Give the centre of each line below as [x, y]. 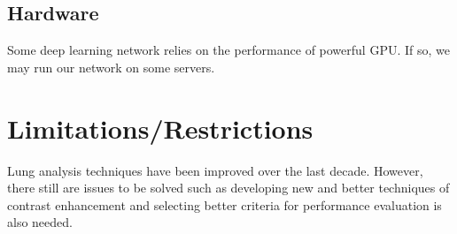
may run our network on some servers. [111, 67]
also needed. [40, 222]
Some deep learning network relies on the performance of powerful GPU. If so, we [228, 50]
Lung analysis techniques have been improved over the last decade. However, [215, 170]
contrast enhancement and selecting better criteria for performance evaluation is [225, 204]
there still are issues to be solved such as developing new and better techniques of [228, 188]
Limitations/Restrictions [160, 128]
